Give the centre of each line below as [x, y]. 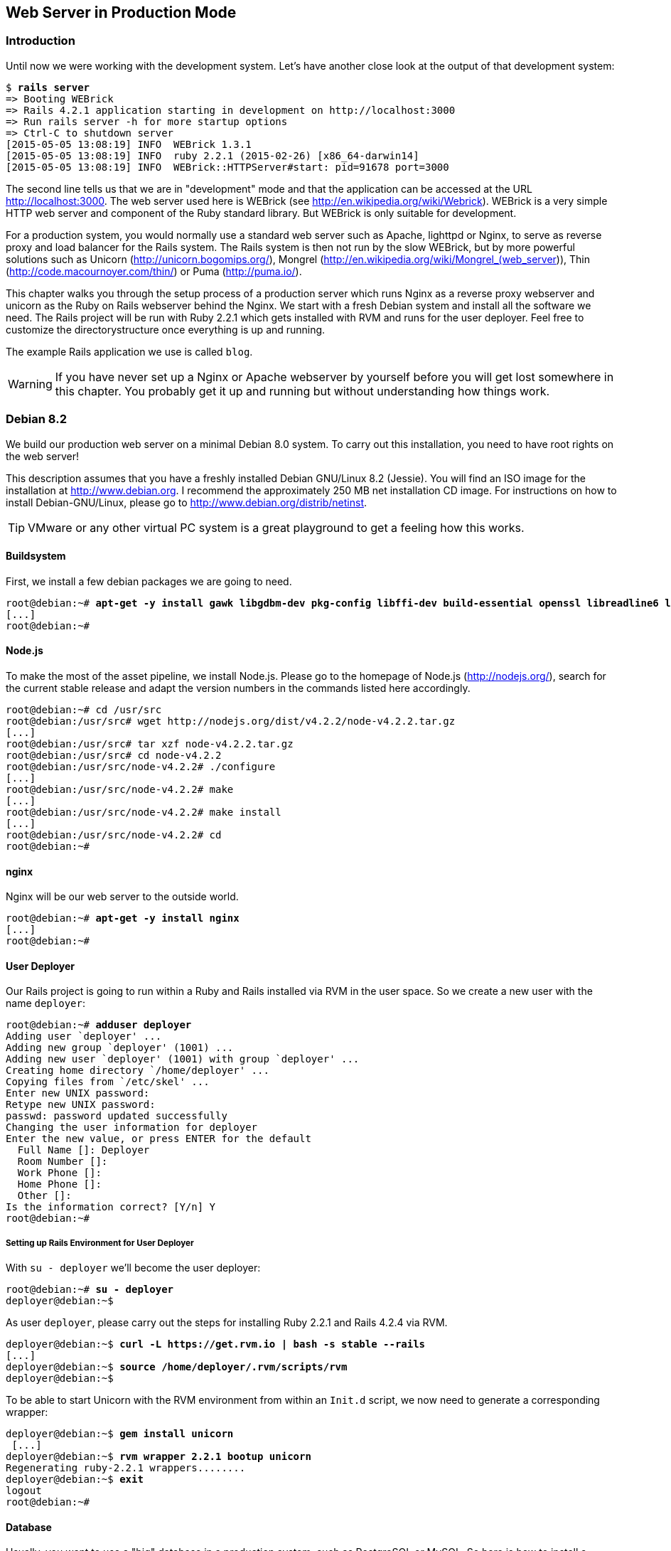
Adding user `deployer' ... [84, 1036]
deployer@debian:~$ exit [75, 1480]
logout [24, 1491]
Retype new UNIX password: [81, 1105]
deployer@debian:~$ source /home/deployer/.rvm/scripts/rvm [177, 1367]
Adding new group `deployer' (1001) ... [120, 1048]
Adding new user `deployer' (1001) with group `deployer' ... [183, 1059]
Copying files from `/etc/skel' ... [108, 1082]
